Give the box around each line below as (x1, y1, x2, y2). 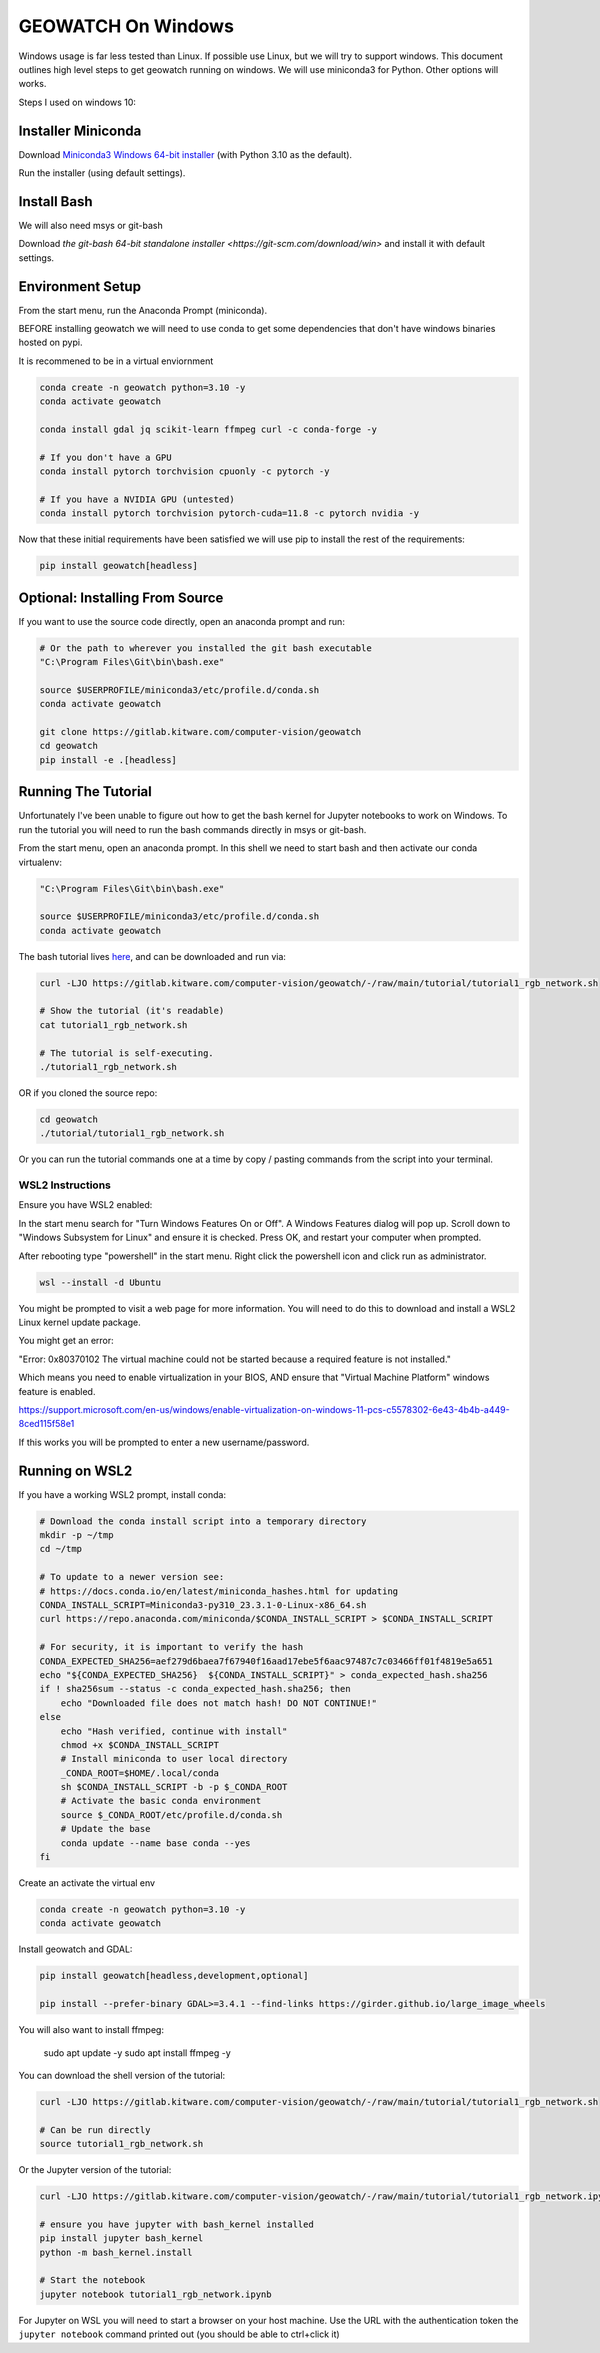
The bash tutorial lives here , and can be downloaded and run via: (18, 950, 287, 962)
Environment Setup (18, 278, 142, 295)
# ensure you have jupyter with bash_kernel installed (39, 2218, 314, 2230)
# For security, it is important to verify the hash (39, 1641, 304, 1653)
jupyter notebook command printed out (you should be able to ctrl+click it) (18, 2328, 340, 2340)
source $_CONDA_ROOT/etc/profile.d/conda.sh (60, 1809, 283, 1820)
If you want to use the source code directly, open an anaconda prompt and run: (18, 615, 345, 627)
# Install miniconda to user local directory (60, 1753, 288, 1765)
